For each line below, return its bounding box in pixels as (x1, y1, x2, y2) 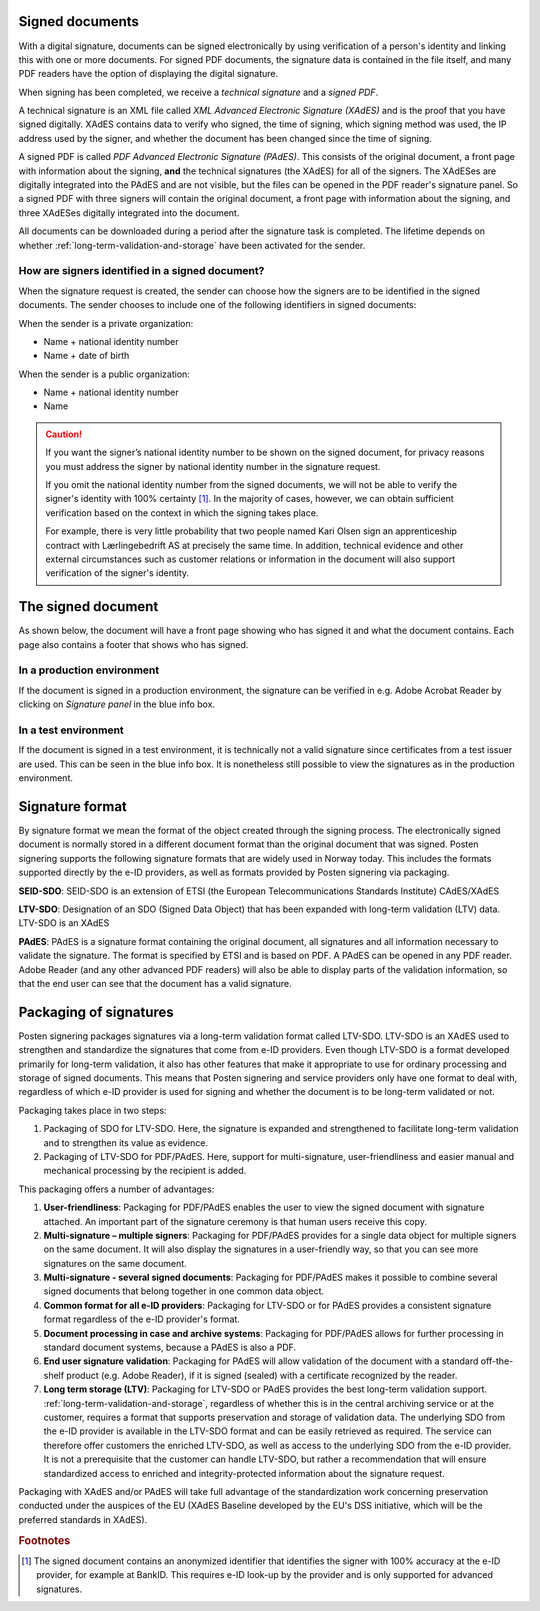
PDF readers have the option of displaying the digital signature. (18, 68, 279, 80)
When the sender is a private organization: (18, 317, 194, 329)
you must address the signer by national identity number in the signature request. (45, 460, 381, 472)
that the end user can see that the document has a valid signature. (18, 977, 292, 989)
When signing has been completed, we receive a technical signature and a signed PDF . (18, 86, 379, 98)
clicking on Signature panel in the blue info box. (18, 698, 215, 710)
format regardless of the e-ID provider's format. (43, 1313, 240, 1325)
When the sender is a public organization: (18, 368, 190, 380)
